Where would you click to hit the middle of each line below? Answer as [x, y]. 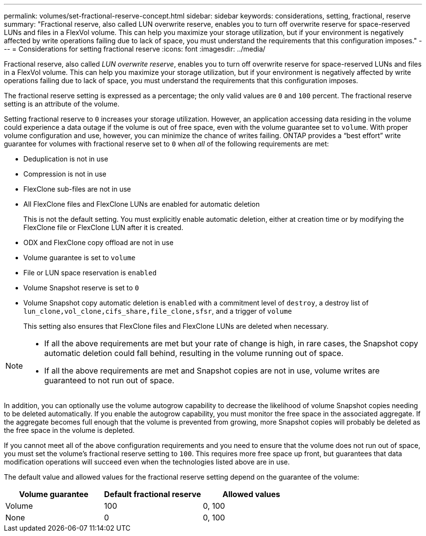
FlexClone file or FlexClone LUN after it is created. [103, 227]
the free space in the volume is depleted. [69, 430]
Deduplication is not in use [66, 159]
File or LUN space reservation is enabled [90, 273]
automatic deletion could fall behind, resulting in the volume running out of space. [194, 353]
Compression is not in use [65, 174]
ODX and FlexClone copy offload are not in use [98, 242]
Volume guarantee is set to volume [80, 258]
